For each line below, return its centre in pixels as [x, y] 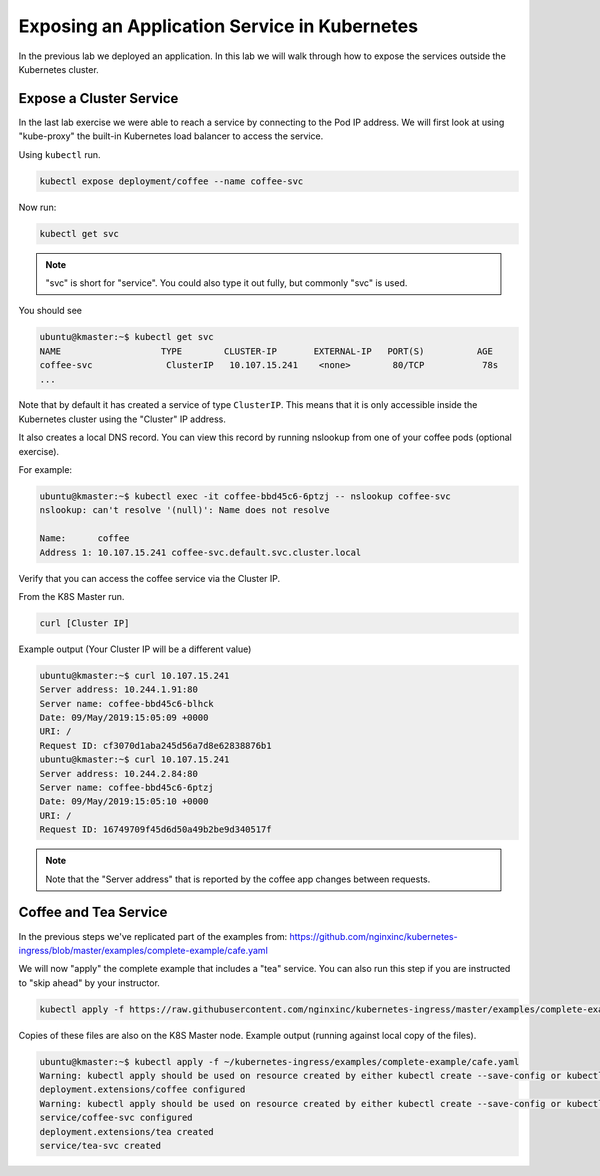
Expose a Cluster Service [98, 98]
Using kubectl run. [59, 154]
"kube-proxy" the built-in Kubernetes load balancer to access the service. [171, 136]
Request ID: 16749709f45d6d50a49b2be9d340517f [155, 829]
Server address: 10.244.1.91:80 [119, 689]
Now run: [37, 207]
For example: [45, 470]
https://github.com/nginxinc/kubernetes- [374, 936]
